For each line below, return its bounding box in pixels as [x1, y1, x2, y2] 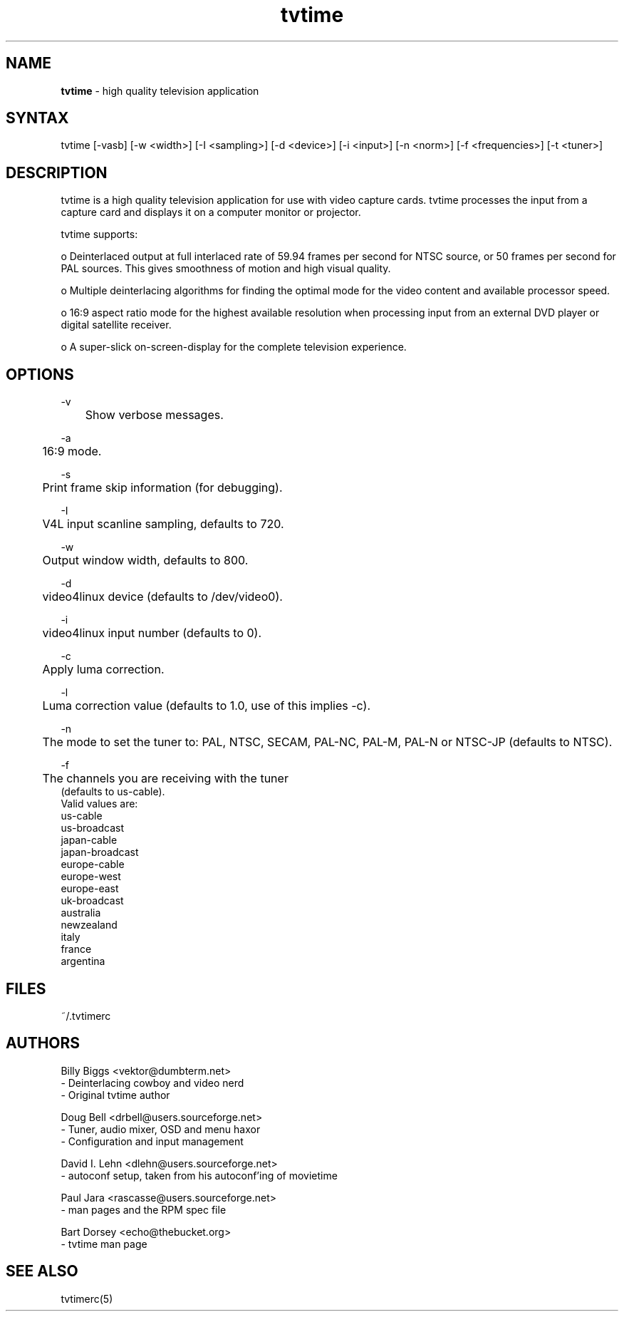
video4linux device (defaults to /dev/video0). [42, 589, 283, 604]
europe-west [61, 870, 121, 883]
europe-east [61, 882, 119, 895]
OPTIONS [6, 365, 74, 383]
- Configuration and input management [61, 1135, 244, 1147]
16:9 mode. [42, 444, 102, 459]
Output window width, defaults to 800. [42, 553, 249, 568]
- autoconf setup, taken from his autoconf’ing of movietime [61, 1169, 338, 1182]
